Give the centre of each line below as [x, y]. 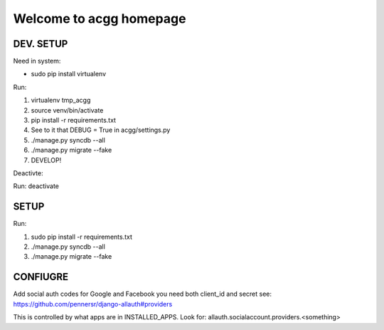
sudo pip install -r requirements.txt [82, 237]
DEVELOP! [46, 160]
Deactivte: [28, 173]
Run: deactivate [36, 186]
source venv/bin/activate [67, 110]
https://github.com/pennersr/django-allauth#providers [93, 304]
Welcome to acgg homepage [100, 19]
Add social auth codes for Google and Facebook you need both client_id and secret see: [143, 294]
